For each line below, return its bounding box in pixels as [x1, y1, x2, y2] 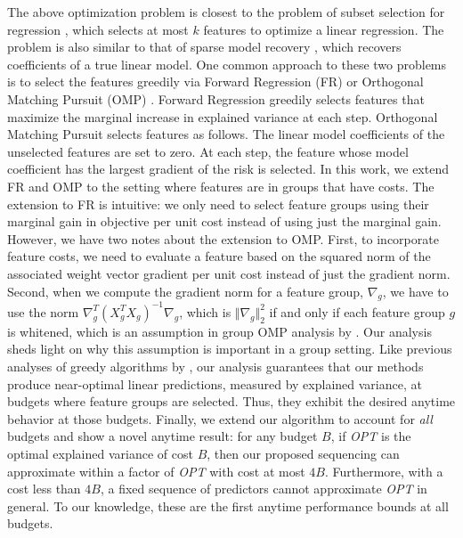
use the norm [7, 302, 79, 321]
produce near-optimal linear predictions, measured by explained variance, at [7, 374, 422, 393]
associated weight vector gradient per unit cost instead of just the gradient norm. [7, 264, 451, 282]
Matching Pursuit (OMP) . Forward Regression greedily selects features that [7, 89, 425, 108]
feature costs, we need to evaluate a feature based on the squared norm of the [7, 247, 431, 265]
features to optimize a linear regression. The [203, 20, 444, 38]
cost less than [7, 479, 81, 498]
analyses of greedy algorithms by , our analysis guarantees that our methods [7, 356, 424, 375]
